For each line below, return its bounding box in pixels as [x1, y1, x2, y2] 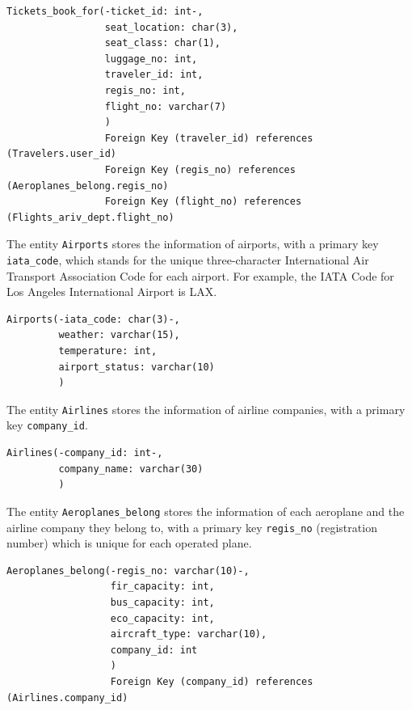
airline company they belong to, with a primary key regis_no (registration [6, 518, 377, 535]
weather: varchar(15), [58, 329, 180, 341]
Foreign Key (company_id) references [110, 675, 313, 687]
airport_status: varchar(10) [58, 361, 215, 373]
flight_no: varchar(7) [104, 100, 227, 112]
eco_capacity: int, [110, 612, 215, 624]
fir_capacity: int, [110, 581, 215, 593]
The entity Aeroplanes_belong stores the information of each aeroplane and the [6, 502, 405, 519]
